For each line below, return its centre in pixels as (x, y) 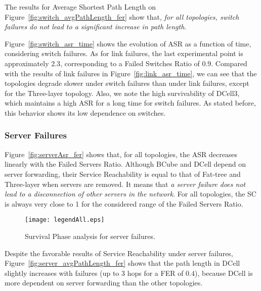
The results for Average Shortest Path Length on (80, 7)
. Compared (229, 63)
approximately (27, 63)
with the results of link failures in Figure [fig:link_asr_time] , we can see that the (131, 73)
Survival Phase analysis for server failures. (90, 236)
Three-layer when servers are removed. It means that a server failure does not (125, 184)
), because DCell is (224, 273)
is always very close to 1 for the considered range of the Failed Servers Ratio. (124, 203)
